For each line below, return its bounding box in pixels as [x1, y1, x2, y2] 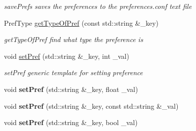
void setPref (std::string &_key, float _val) [4, 84, 138, 94]
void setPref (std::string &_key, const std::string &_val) [4, 100, 179, 111]
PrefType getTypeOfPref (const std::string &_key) [4, 17, 159, 28]
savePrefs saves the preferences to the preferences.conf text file [4, 1, 192, 11]
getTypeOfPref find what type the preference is [4, 34, 143, 44]
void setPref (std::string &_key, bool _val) [4, 117, 138, 128]
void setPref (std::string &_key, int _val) [4, 50, 129, 61]
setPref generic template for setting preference [4, 67, 143, 78]
